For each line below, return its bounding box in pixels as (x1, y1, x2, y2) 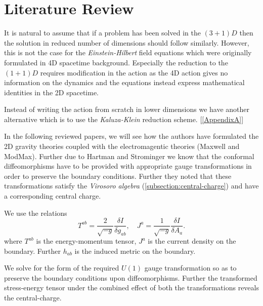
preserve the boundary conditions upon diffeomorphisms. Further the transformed (4, 272, 257, 283)
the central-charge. (4, 292, 62, 303)
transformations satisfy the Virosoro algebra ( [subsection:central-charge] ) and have (4, 180, 259, 191)
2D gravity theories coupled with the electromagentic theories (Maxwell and (4, 141, 240, 151)
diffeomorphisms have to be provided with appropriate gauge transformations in (4, 161, 252, 171)
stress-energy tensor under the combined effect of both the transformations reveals (4, 282, 259, 293)
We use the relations (4, 207, 67, 218)
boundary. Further (4, 245, 61, 256)
